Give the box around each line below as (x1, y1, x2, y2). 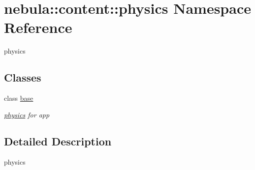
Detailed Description (4, 133, 112, 148)
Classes (4, 70, 41, 85)
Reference (4, 17, 72, 37)
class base (4, 93, 33, 103)
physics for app (4, 109, 50, 119)
